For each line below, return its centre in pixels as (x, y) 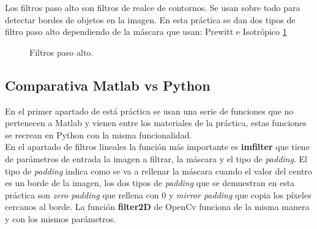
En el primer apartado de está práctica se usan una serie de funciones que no (149, 111)
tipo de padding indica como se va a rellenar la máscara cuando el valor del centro (158, 171)
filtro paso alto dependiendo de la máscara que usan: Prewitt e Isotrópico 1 (146, 32)
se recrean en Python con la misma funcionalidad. (99, 134)
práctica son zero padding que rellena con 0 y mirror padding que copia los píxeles (158, 194)
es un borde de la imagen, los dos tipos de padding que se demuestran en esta (150, 183)
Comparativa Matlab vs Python (108, 85)
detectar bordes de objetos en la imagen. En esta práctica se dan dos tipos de (150, 19)
